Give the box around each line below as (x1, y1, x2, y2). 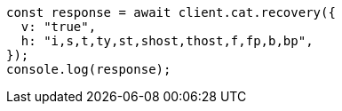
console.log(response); (6, 62, 171, 76)
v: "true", (20, 20, 97, 34)
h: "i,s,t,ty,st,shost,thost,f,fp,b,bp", (20, 34, 314, 48)
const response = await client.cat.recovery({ (6, 5, 336, 20)
